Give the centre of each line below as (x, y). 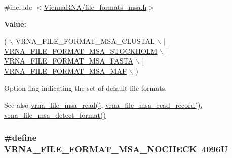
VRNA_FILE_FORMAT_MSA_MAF (66, 70)
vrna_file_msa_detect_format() (55, 115)
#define (21, 137)
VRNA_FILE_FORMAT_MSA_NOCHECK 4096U (116, 149)
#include (18, 7)
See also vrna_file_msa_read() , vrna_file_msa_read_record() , (103, 105)
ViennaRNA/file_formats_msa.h (95, 7)
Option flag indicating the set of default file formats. (86, 88)
